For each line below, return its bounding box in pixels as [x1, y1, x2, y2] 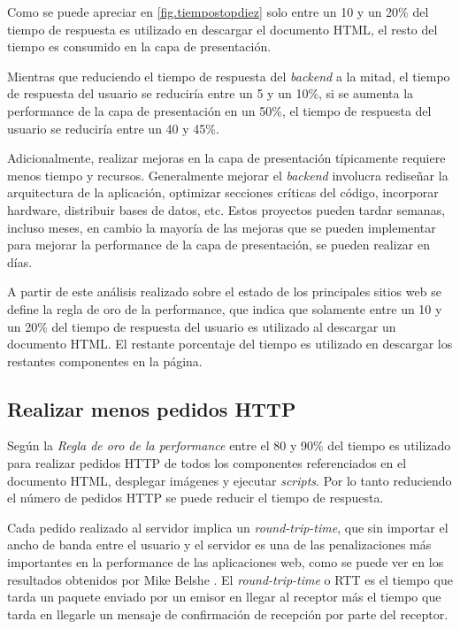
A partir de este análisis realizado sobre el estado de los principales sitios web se [7, 282, 441, 301]
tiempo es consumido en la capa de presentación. [7, 37, 272, 56]
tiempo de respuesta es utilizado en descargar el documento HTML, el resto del [7, 19, 438, 38]
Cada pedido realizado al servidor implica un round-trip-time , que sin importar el [7, 518, 448, 536]
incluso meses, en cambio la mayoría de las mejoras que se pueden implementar [7, 218, 436, 236]
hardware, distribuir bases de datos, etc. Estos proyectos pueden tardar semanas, [7, 200, 446, 219]
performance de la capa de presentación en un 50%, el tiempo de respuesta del [7, 101, 432, 119]
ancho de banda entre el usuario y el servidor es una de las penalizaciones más [7, 535, 432, 554]
